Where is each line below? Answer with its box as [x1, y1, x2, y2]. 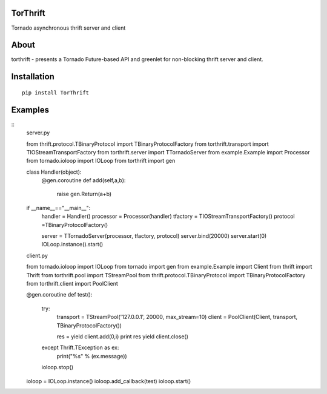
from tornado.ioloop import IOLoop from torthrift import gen [26, 157, 176, 165]
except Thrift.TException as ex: [41, 344, 119, 351]
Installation [11, 71, 54, 82]
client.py [26, 252, 48, 259]
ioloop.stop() [41, 364, 74, 371]
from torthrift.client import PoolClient [26, 280, 118, 287]
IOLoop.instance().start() [41, 241, 104, 248]
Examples [11, 105, 50, 115]
